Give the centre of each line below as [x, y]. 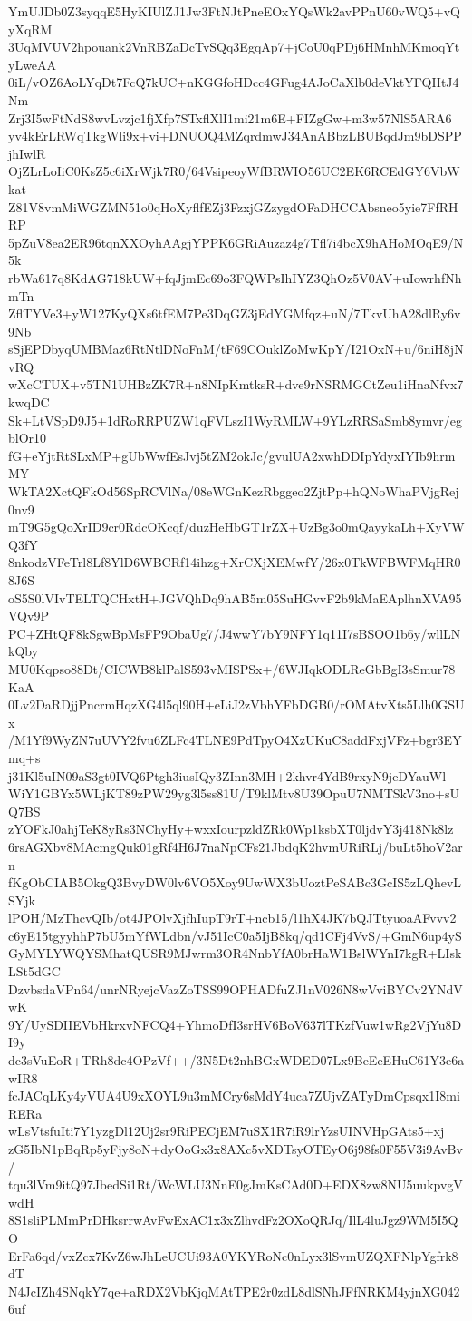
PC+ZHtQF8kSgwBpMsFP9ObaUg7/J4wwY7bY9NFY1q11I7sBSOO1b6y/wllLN [235, 633]
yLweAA [33, 64]
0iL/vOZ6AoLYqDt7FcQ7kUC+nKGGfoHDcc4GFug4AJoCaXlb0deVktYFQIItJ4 [234, 82]
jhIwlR [27, 153]
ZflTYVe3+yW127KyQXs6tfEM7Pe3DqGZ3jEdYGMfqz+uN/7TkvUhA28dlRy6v [235, 313]
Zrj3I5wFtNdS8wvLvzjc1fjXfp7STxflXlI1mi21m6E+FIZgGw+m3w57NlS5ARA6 [230, 117]
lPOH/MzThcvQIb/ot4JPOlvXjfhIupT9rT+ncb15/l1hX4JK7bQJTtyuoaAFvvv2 [232, 918]
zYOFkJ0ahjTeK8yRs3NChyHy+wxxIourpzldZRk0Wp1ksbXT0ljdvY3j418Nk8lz [231, 829]
